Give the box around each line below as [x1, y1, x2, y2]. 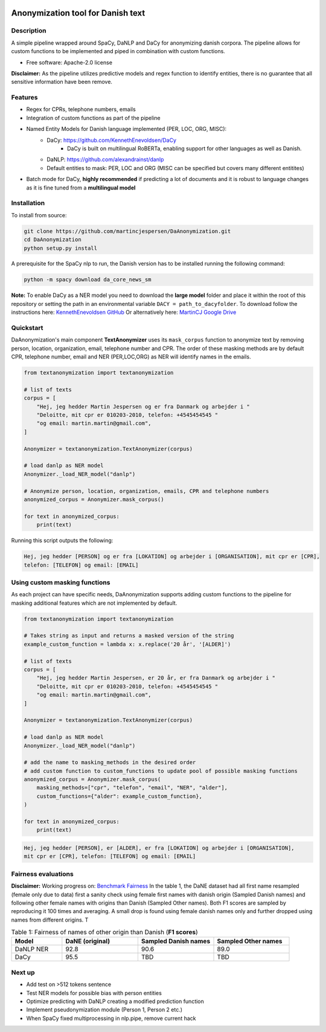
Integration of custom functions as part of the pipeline [26, 114, 161, 121]
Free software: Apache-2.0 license [26, 59, 113, 66]
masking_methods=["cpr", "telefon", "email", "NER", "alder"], [36, 785, 228, 791]
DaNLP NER [14, 945, 49, 954]
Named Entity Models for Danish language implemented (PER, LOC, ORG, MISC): [26, 126, 227, 133]
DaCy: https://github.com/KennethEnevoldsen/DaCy [46, 136, 177, 144]
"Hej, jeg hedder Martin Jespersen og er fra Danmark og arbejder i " [36, 403, 251, 410]
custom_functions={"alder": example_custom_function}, [36, 792, 202, 800]
